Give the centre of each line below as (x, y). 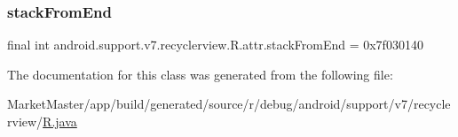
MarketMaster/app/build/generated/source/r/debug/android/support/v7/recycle (229, 104)
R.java (60, 121)
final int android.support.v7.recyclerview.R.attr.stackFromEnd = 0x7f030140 (215, 45)
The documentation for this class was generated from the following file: (200, 74)
